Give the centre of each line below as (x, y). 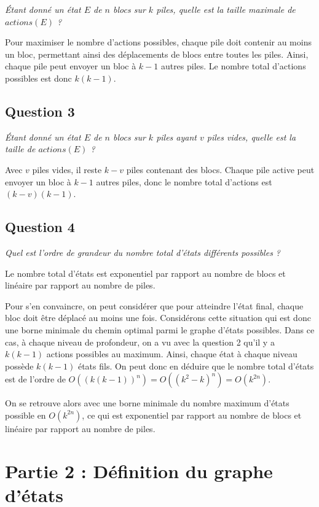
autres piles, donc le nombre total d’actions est (184, 181)
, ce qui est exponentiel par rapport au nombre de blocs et (192, 415)
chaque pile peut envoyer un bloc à (71, 66)
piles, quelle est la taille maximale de (226, 9)
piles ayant (176, 137)
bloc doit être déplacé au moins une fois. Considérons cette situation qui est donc (158, 318)
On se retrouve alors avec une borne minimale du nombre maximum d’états (147, 403)
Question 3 (40, 111)
